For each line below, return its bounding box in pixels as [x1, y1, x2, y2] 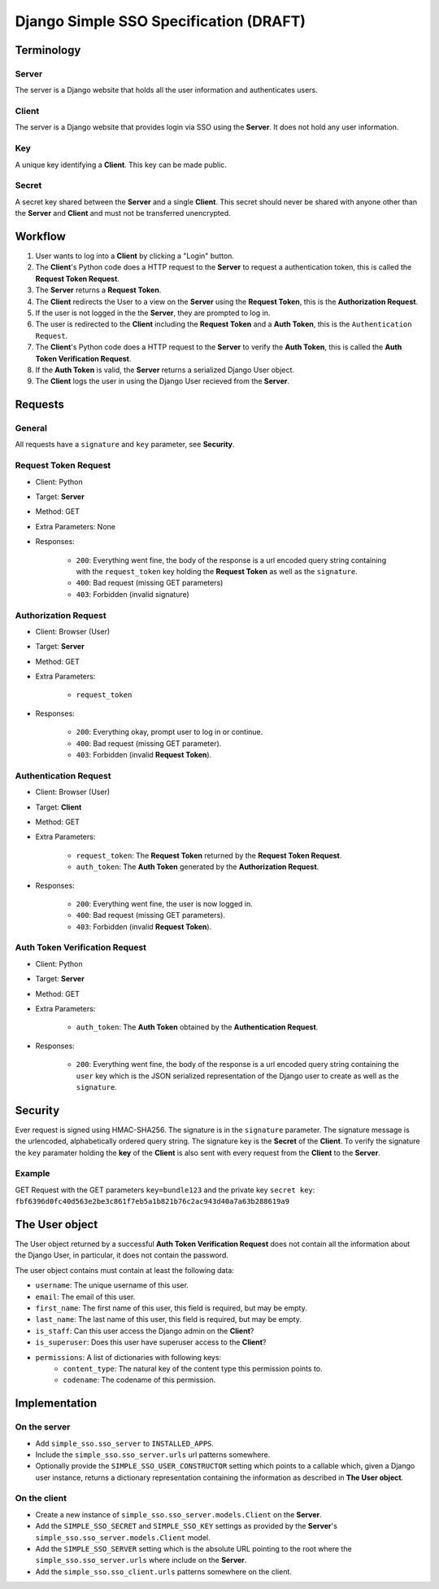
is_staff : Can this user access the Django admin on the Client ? [35, 1326, 254, 1336]
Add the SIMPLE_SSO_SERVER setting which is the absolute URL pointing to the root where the [35, 1544, 353, 1553]
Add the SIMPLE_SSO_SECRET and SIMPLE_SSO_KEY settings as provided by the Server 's [35, 1521, 337, 1531]
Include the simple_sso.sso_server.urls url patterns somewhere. [35, 1450, 271, 1460]
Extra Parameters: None [35, 521, 115, 531]
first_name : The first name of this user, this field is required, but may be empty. [35, 1303, 308, 1313]
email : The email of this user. [35, 1292, 136, 1301]
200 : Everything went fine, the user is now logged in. [76, 898, 254, 908]
